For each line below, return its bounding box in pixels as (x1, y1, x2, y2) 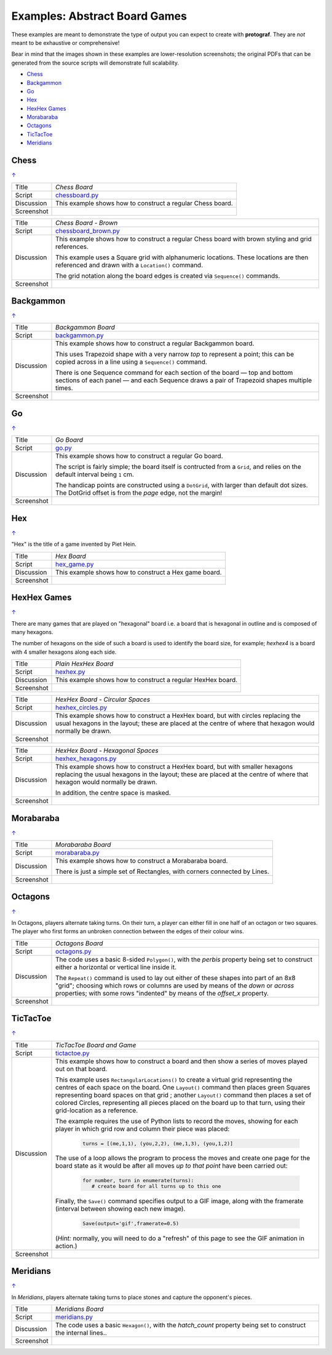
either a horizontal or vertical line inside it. (55, 962, 177, 971)
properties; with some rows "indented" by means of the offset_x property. (55, 989, 269, 997)
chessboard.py (55, 190, 99, 199)
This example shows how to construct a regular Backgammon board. (55, 339, 255, 348)
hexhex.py (55, 667, 85, 676)
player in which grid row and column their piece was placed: (55, 1125, 230, 1133)
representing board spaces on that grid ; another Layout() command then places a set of (55, 1091, 312, 1099)
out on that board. (55, 1064, 108, 1073)
